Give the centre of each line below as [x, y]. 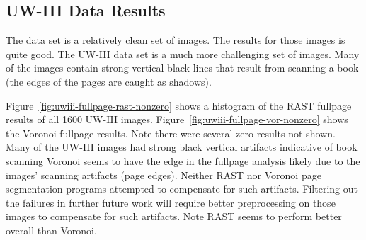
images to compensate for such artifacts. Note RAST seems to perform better [174, 216]
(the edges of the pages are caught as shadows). [109, 81]
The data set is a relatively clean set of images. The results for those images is [176, 40]
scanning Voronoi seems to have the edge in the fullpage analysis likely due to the [183, 160]
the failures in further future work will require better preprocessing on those [171, 202]
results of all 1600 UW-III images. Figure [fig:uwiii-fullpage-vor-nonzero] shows [177, 119]
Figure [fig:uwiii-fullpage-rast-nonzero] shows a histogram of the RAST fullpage [179, 105]
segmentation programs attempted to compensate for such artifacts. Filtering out [182, 189]
